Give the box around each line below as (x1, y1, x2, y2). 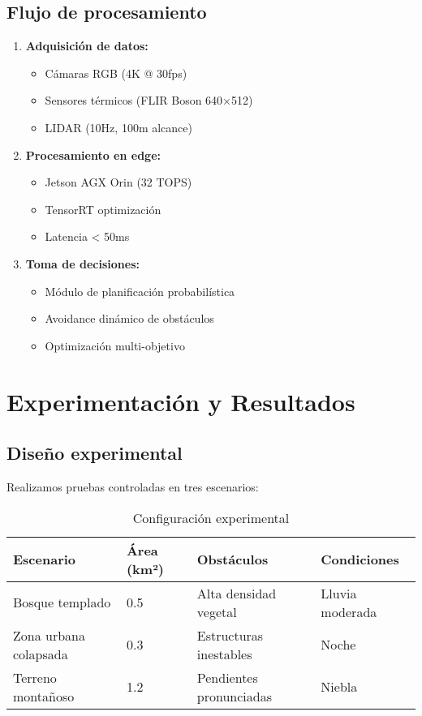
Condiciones (321, 550, 399, 568)
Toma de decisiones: (25, 255, 140, 272)
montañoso (13, 686, 75, 705)
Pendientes (196, 667, 258, 687)
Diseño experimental (6, 440, 183, 465)
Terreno (13, 667, 57, 687)
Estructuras (196, 625, 264, 645)
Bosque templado (13, 593, 111, 611)
